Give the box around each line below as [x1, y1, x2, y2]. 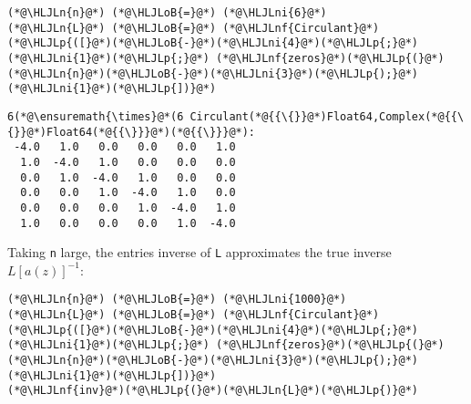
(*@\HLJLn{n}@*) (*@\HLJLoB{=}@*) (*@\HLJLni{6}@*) [7, 6, 327, 19]
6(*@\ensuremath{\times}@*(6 [7, 109, 184, 123]
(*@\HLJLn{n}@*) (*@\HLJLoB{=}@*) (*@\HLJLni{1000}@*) [7, 293, 347, 306]
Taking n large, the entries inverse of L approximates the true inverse [7, 243, 392, 262]
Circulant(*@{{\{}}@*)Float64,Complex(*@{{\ [189, 109, 465, 123]
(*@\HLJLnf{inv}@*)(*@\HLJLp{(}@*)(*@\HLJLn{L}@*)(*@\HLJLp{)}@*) [7, 384, 419, 398]
